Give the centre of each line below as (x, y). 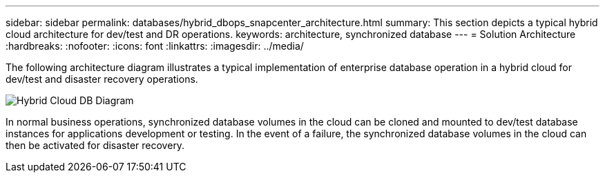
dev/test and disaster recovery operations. (102, 79)
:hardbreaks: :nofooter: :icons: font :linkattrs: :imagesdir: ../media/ (155, 46)
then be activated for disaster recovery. (95, 145)
